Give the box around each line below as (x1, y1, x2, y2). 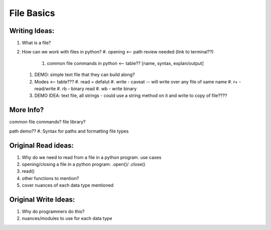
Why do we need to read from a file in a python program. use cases (22, 154, 162, 160)
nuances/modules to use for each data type (22, 215, 112, 221)
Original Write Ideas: (9, 195, 75, 203)
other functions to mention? (22, 175, 79, 181)
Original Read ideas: (9, 141, 74, 149)
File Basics (9, 7, 55, 18)
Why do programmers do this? (22, 208, 85, 214)
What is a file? (22, 40, 51, 46)
